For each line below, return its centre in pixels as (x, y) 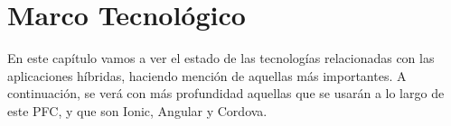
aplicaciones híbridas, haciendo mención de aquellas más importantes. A (207, 75)
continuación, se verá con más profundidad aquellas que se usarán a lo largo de (226, 93)
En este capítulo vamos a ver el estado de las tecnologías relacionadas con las (221, 58)
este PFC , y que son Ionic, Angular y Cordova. (137, 110)
